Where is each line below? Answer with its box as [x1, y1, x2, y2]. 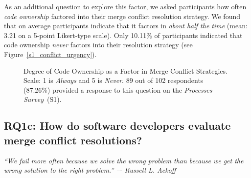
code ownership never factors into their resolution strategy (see [4, 40, 193, 50]
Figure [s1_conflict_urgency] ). [4, 49, 97, 59]
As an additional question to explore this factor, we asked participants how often [4, 1, 247, 11]
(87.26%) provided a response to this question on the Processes [23, 84, 212, 95]
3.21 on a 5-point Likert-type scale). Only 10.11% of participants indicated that [4, 30, 243, 40]
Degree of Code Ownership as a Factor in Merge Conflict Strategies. [23, 65, 228, 76]
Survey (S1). [23, 94, 62, 104]
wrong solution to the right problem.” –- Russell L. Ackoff [4, 165, 176, 175]
